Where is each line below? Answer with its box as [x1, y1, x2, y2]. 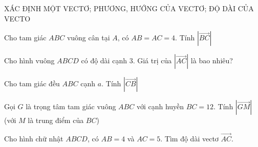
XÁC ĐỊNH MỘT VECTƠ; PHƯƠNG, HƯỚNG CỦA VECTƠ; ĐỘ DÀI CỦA [4, 3, 254, 13]
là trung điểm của [28, 115, 84, 126]
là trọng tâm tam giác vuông [26, 101, 116, 112]
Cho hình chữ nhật [4, 133, 63, 143]
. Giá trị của [133, 55, 172, 66]
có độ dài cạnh [81, 55, 127, 66]
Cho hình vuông [4, 55, 55, 66]
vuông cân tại [67, 32, 110, 43]
